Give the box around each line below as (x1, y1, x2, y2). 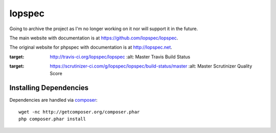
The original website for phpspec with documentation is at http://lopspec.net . (9, 44, 172, 51)
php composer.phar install (18, 116, 86, 122)
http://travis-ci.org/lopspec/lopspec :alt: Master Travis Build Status (50, 54, 191, 60)
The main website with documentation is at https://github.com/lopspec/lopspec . (9, 35, 178, 41)
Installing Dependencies (9, 83, 89, 92)
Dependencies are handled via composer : (9, 97, 98, 103)
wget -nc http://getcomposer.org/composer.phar (18, 109, 140, 115)
